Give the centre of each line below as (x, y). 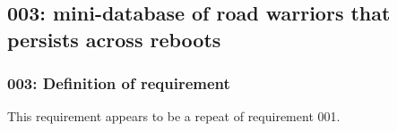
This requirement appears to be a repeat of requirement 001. (174, 116)
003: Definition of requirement (119, 83)
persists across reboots (114, 39)
